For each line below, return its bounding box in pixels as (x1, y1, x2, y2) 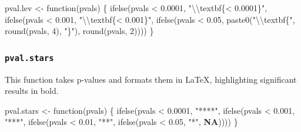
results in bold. (5, 84, 59, 97)
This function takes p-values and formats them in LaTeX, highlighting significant (5, 73, 297, 85)
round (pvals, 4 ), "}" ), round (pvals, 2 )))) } (5, 25, 154, 37)
